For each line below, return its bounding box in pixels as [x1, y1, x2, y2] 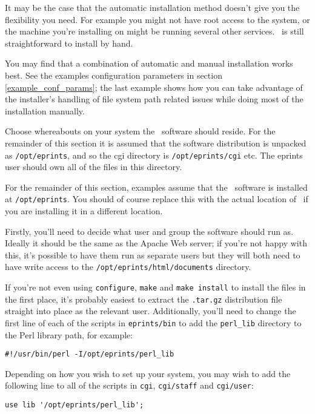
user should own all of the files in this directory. [5, 160, 182, 173]
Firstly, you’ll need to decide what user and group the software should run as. [5, 225, 294, 237]
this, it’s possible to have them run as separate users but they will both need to [5, 248, 300, 261]
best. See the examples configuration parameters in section [5, 68, 222, 81]
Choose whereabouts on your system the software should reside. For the [5, 125, 276, 137]
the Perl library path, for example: [5, 328, 133, 341]
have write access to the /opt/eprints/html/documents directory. [5, 260, 251, 273]
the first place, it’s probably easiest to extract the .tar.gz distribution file [5, 292, 282, 305]
